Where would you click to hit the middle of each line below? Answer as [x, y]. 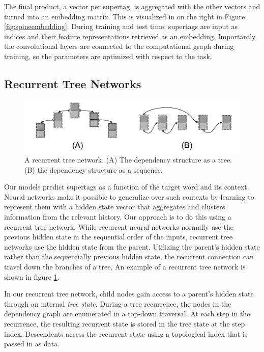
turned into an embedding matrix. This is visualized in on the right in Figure [125, 16]
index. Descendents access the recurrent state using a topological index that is [126, 333]
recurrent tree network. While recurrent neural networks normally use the [119, 226]
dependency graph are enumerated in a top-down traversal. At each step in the [127, 314]
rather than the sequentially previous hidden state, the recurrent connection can [129, 256]
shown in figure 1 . [32, 276]
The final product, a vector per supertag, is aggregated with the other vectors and [132, 6]
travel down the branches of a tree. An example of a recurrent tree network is [125, 266]
